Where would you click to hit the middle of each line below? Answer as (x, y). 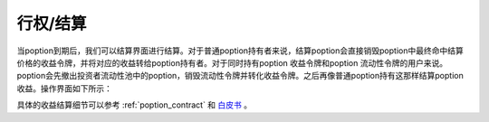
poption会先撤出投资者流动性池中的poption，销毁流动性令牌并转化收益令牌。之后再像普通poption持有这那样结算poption (240, 76)
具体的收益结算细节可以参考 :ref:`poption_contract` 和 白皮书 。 (134, 105)
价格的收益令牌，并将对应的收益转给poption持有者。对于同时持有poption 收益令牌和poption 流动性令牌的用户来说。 (232, 62)
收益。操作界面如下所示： (64, 88)
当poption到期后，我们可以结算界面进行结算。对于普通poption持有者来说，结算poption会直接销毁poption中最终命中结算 (240, 51)
